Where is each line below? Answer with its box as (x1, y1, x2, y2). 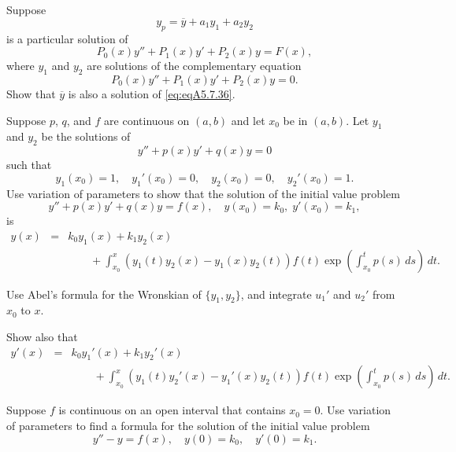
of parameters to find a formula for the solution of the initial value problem (6, 417, 370, 434)
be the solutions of (41, 128, 131, 145)
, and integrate (240, 285, 312, 302)
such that (6, 156, 52, 173)
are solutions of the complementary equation (87, 57, 302, 74)
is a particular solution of (6, 30, 128, 46)
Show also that (6, 329, 78, 345)
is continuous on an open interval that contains (58, 402, 286, 418)
